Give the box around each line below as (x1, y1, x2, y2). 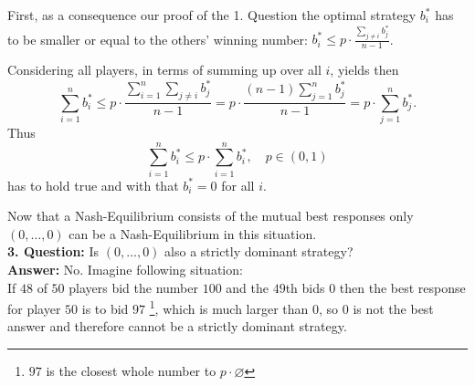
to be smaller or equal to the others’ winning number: (7, 29, 308, 48)
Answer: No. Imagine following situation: (7, 260, 243, 278)
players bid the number (69, 277, 198, 297)
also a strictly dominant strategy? (164, 242, 354, 261)
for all (221, 175, 255, 194)
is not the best (353, 298, 434, 318)
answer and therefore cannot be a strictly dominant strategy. (7, 317, 347, 336)
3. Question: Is (7, 242, 100, 261)
